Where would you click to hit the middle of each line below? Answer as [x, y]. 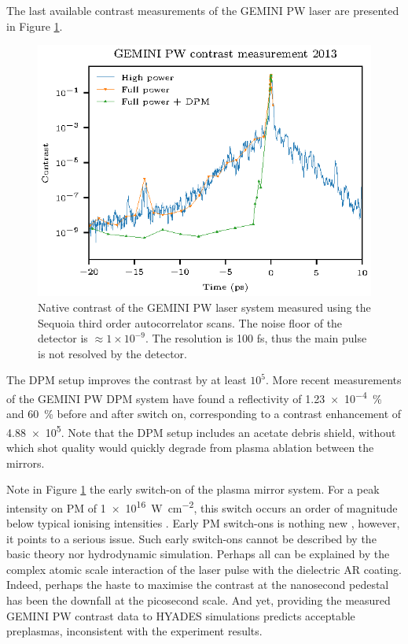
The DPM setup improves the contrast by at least [127, 380]
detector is [63, 338]
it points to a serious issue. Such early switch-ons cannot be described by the [191, 538]
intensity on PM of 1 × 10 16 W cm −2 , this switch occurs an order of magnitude [202, 506]
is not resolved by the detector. [112, 353]
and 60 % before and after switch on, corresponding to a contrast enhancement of [204, 414]
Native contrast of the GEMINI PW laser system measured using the [204, 307]
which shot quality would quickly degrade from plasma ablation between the [190, 447]
